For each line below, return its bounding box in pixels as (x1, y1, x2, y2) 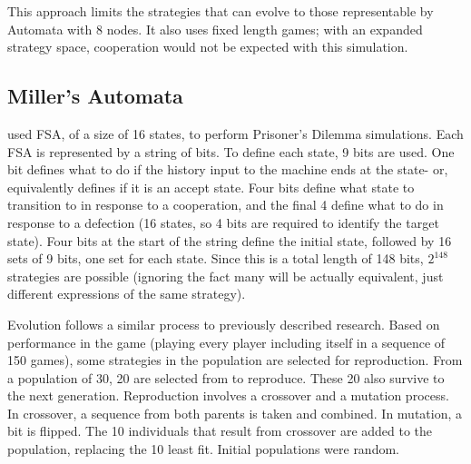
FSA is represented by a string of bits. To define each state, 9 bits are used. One (7, 142, 455, 161)
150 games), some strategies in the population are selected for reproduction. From (7, 350, 463, 370)
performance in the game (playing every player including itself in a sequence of (7, 332, 446, 351)
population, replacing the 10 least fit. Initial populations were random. (7, 439, 399, 459)
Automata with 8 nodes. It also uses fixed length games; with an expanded (7, 19, 423, 38)
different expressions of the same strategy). (7, 284, 246, 303)
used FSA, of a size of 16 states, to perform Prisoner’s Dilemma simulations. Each (7, 123, 464, 143)
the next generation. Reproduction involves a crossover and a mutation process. (7, 386, 449, 405)
